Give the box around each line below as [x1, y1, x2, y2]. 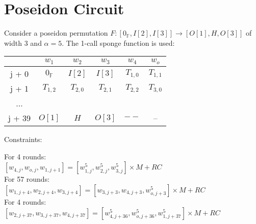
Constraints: [4, 134, 42, 145]
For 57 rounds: [4, 174, 50, 184]
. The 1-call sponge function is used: [62, 37, 175, 48]
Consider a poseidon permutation [4, 27, 108, 38]
